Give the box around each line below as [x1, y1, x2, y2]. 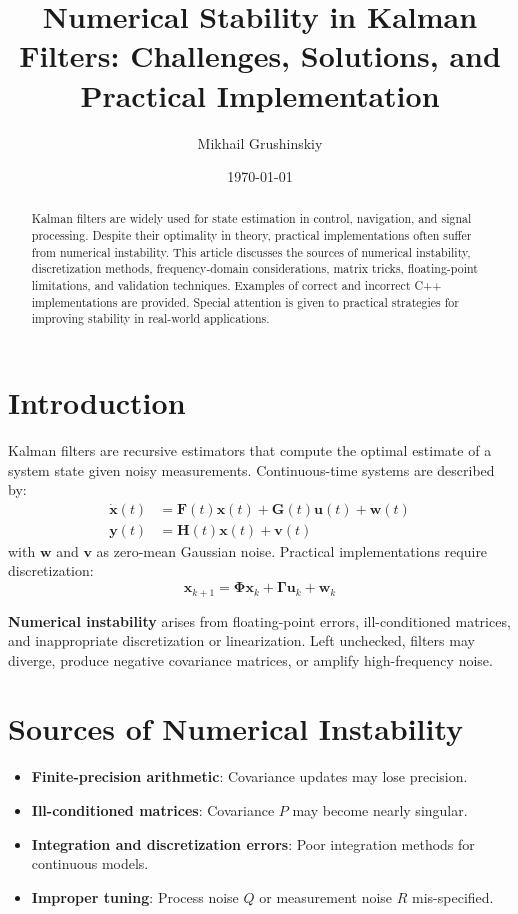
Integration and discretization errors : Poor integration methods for [31, 833, 475, 854]
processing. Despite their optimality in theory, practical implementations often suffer [31, 227, 472, 244]
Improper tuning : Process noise [31, 886, 239, 907]
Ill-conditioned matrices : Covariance [31, 800, 275, 820]
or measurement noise [259, 886, 393, 907]
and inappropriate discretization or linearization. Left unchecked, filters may [8, 630, 475, 651]
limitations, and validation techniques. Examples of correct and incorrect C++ [31, 277, 442, 294]
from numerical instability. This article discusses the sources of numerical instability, [31, 243, 471, 260]
